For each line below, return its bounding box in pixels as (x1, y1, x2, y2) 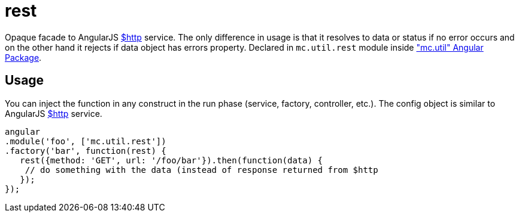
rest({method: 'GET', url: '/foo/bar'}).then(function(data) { (20, 155, 323, 165)
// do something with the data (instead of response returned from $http (25, 165, 378, 175)
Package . (5, 52, 42, 63)
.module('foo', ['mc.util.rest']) (5, 136, 166, 146)
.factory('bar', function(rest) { (5, 145, 166, 156)
